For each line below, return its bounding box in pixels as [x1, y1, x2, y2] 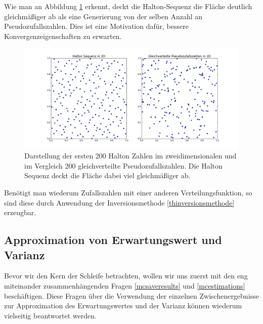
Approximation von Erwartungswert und [4, 232, 222, 248]
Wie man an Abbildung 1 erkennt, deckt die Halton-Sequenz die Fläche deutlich [4, 1, 252, 11]
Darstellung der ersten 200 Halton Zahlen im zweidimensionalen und [24, 150, 237, 161]
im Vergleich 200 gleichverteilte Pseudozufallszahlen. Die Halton [24, 160, 223, 171]
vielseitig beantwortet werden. [4, 310, 97, 320]
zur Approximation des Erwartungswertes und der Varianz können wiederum [4, 300, 242, 311]
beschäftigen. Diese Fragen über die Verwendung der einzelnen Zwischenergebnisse [4, 290, 259, 301]
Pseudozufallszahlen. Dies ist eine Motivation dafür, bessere [4, 21, 189, 31]
